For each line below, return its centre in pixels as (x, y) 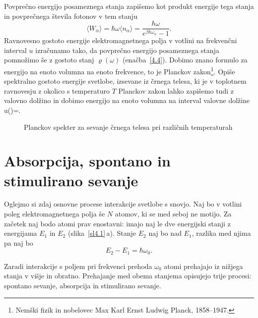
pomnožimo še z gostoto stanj (49, 60)
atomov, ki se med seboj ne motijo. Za (173, 214)
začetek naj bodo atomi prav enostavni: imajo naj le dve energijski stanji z (117, 223)
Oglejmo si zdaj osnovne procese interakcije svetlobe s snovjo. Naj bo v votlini (123, 204)
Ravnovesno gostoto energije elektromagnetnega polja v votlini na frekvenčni (121, 40)
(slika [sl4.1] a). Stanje (102, 233)
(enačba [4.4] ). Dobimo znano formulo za (185, 60)
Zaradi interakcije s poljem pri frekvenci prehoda (78, 266)
